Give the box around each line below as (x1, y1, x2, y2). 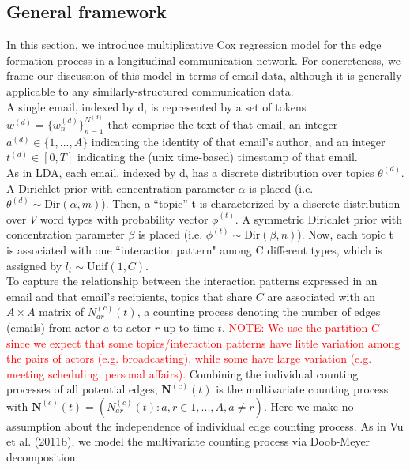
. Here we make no (263, 397, 354, 414)
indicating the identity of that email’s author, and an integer (91, 133, 386, 149)
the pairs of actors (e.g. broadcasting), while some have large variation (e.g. (6, 350, 372, 367)
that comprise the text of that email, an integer (107, 115, 338, 132)
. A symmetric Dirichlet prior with (235, 210, 403, 227)
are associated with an (267, 288, 376, 304)
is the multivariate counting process (216, 381, 389, 397)
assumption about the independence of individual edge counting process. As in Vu (6, 417, 404, 434)
